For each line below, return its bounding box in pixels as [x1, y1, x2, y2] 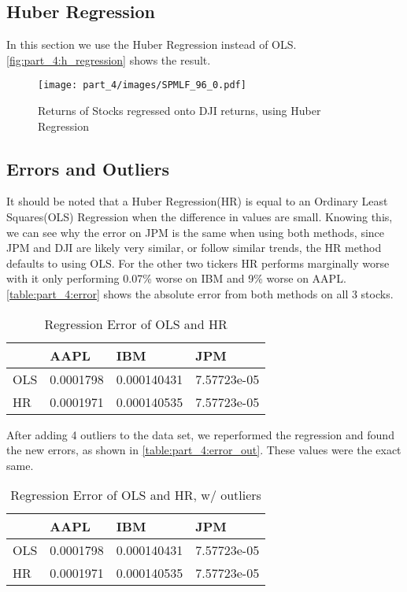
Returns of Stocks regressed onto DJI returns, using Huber [38, 102, 321, 119]
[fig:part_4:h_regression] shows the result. [6, 51, 211, 68]
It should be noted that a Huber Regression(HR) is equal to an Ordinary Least [6, 193, 388, 209]
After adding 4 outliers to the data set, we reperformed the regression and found [6, 426, 394, 442]
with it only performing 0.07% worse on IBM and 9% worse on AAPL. [6, 270, 346, 287]
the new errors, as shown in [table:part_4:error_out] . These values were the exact [6, 442, 401, 458]
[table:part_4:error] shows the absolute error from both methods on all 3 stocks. [6, 286, 394, 302]
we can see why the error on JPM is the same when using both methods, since [6, 224, 385, 240]
